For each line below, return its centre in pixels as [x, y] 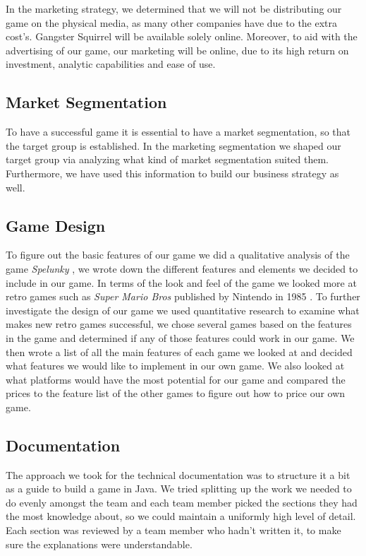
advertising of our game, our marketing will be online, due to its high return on [177, 50]
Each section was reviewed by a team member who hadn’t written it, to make [173, 530]
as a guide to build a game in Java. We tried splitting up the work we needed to [179, 489]
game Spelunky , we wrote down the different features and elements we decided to [182, 268]
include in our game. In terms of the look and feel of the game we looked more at [181, 282]
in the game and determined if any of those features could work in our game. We [180, 337]
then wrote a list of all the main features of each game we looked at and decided [179, 351]
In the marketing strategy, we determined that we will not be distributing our [174, 8]
